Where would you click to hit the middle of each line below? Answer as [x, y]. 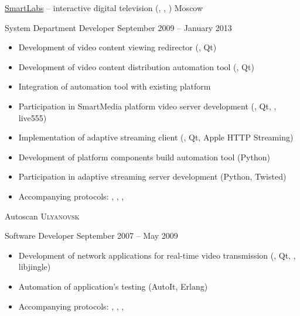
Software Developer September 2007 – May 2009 [91, 236]
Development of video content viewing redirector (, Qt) [117, 47]
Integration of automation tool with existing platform [115, 86]
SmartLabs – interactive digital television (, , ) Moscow [104, 8]
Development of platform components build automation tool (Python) [144, 157]
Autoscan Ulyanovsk [42, 216]
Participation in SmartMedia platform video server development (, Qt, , [147, 106]
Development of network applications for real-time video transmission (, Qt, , [157, 255]
